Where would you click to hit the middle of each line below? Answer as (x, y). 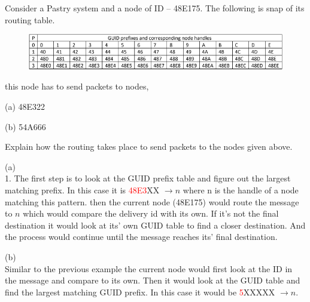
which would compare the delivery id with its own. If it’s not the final (151, 213)
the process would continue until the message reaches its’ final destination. (141, 237)
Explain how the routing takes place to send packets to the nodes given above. (149, 147)
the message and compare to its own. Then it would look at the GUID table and (153, 280)
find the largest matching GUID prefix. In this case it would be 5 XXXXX (140, 292)
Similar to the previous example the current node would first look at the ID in (149, 268)
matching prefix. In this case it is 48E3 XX (82, 189)
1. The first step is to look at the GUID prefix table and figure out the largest (148, 178)
